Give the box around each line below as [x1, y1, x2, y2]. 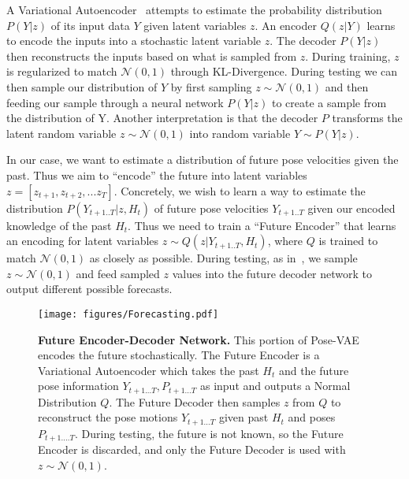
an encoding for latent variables [6, 232, 159, 249]
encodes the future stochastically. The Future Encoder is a [38, 347, 320, 363]
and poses [288, 409, 336, 425]
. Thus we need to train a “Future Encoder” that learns [128, 217, 396, 233]
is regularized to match [6, 63, 117, 80]
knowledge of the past [6, 217, 112, 233]
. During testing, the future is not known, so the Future [74, 425, 344, 441]
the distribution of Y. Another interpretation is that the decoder [6, 110, 318, 126]
